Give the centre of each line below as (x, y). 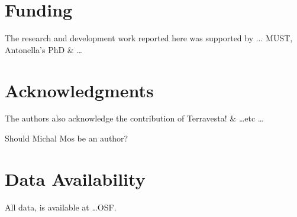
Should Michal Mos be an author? (67, 138)
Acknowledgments (79, 90)
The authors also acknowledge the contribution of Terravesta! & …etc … (134, 118)
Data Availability (75, 178)
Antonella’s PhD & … (43, 49)
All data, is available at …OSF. (61, 207)
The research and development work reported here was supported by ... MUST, (149, 38)
